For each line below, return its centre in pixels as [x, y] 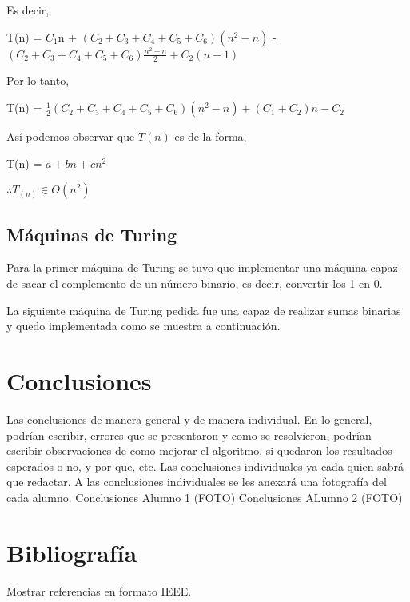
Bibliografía [72, 552]
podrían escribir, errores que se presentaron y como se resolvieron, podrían [189, 435]
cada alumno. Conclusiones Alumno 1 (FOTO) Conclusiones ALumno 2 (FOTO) [205, 497]
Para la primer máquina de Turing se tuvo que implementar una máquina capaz [202, 267]
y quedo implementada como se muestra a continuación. [143, 326]
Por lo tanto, [38, 80]
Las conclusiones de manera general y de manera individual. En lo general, [189, 419]
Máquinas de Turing [92, 234]
